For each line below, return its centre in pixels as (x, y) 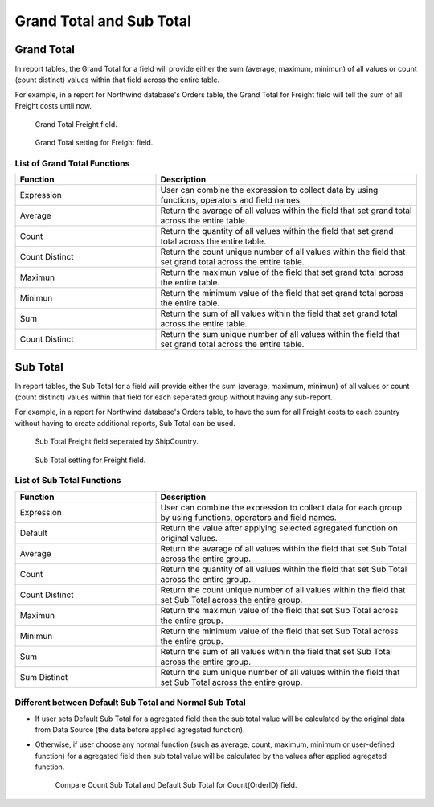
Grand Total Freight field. (76, 124)
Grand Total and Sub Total (103, 21)
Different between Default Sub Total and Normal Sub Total (130, 703)
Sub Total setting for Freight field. (90, 460)
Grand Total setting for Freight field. (94, 143)
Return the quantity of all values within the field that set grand (277, 231)
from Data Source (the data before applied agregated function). (140, 729)
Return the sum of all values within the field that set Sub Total (276, 651)
